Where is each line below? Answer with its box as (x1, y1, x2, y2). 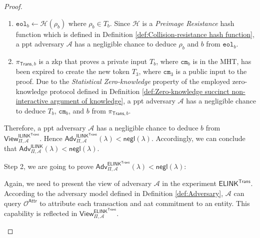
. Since (109, 17, 130, 28)
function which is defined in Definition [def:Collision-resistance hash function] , (15, 28, 254, 39)
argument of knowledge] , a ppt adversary (50, 95, 175, 106)
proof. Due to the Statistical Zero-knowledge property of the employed (15, 76, 230, 86)
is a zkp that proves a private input (38, 55, 147, 66)
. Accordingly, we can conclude (151, 132, 245, 143)
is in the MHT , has (192, 55, 251, 66)
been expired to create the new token (15, 66, 129, 76)
